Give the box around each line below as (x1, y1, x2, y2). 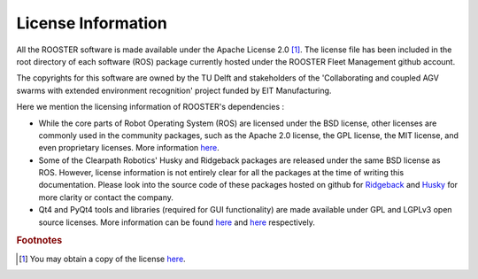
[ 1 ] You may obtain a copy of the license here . (19, 253, 186, 264)
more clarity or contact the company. (38, 191, 174, 203)
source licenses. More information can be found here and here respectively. (38, 217, 316, 228)
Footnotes (16, 235, 63, 247)
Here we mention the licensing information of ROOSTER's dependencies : (16, 102, 285, 112)
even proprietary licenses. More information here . (38, 143, 220, 153)
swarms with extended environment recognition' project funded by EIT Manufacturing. (16, 85, 332, 96)
